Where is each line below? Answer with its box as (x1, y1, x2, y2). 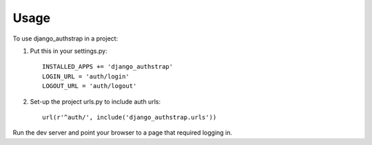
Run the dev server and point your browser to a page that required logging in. (12, 129, 233, 137)
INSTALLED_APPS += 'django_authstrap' (42, 63, 174, 71)
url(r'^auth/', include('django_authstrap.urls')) (42, 113, 217, 121)
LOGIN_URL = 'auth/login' (42, 72, 130, 80)
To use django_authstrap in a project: (12, 34, 118, 43)
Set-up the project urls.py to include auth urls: (30, 97, 161, 106)
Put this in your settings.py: (30, 47, 107, 55)
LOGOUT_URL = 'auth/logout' (42, 82, 137, 90)
